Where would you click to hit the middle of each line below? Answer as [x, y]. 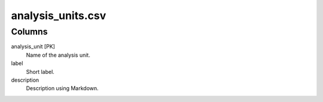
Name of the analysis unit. [58, 55]
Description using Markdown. [62, 88]
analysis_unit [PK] [33, 47]
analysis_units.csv [59, 16]
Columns [29, 32]
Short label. [40, 72]
